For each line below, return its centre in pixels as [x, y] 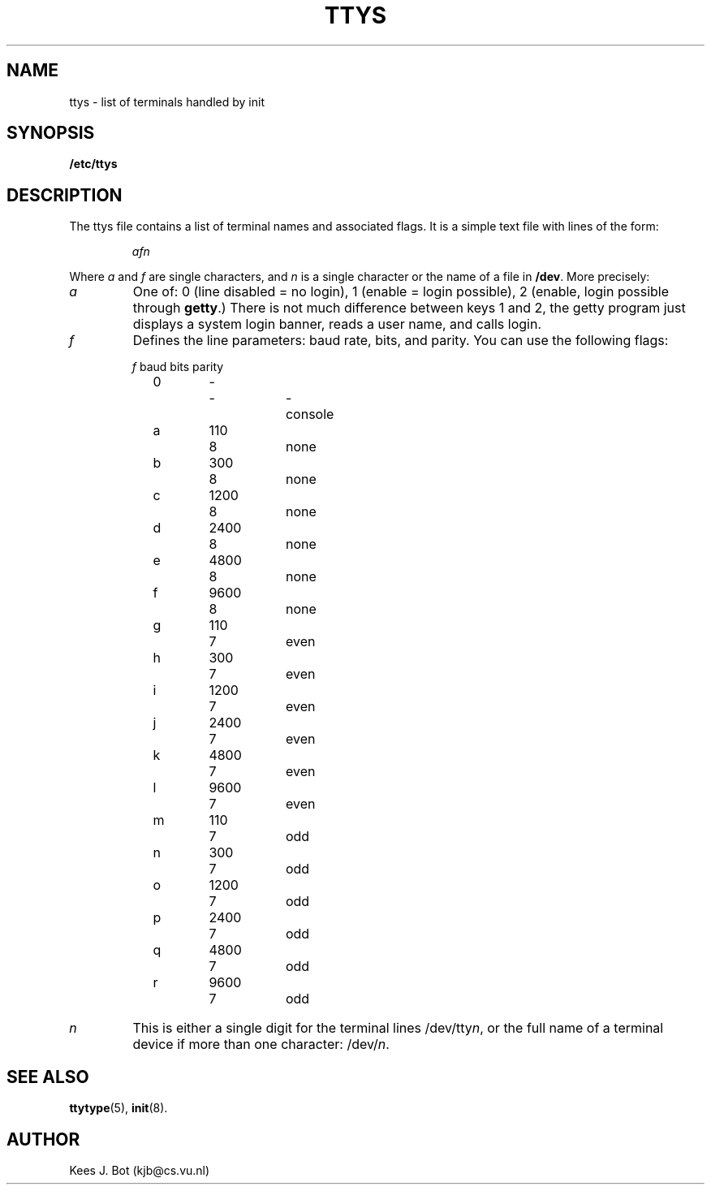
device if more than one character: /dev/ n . [261, 1044]
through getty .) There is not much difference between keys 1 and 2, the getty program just [409, 308]
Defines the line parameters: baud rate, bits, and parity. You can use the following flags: [401, 341]
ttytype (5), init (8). [118, 1108]
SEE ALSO [48, 1077]
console [310, 414]
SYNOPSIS [51, 133]
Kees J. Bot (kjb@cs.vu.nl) [140, 1170]
